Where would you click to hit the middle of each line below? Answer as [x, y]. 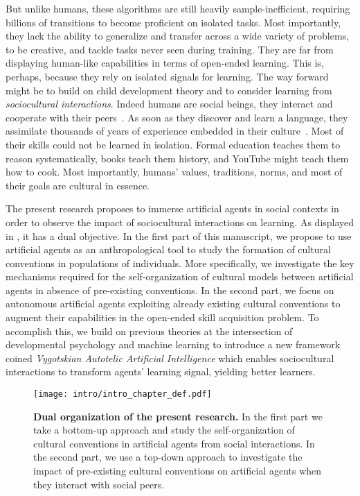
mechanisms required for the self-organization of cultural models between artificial [180, 276]
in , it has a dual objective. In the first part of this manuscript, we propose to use [179, 236]
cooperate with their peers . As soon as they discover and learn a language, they [177, 117]
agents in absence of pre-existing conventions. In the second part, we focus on [170, 290]
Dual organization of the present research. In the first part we [178, 416]
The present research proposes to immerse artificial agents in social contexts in [172, 208]
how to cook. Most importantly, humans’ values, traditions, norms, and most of [174, 172]
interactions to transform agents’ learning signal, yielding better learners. [161, 371]
